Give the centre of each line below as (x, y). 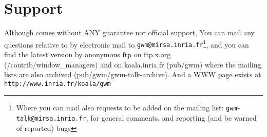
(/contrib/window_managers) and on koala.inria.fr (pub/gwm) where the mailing (133, 64)
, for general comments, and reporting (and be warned (171, 118)
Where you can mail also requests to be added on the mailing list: (120, 108)
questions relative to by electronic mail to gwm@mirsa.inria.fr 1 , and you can (127, 43)
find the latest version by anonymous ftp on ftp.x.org (88, 54)
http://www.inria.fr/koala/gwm (58, 84)
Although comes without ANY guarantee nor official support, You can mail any (129, 32)
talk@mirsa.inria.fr (51, 119)
